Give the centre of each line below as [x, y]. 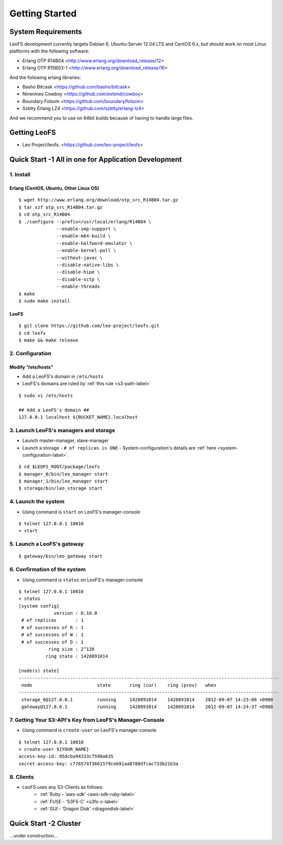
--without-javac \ [80, 258]
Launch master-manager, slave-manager [65, 441]
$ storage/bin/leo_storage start [61, 488]
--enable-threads [78, 287]
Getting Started [43, 13]
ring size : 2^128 [71, 649]
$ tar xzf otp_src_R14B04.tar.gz [61, 207]
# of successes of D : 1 [53, 642]
